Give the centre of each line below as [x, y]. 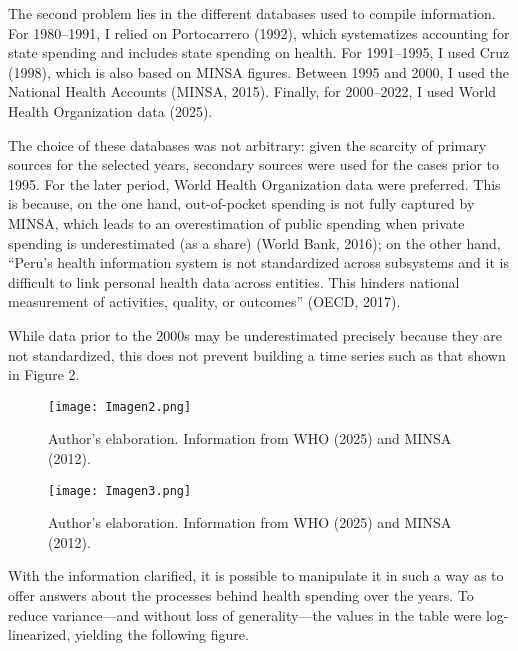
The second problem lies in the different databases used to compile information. [252, 13]
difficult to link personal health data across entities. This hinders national [234, 281]
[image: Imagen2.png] [120, 406]
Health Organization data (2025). [110, 110]
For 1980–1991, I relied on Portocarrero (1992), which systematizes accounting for [259, 32]
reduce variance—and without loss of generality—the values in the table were [245, 614]
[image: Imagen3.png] [120, 490]
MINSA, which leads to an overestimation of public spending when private [236, 222]
